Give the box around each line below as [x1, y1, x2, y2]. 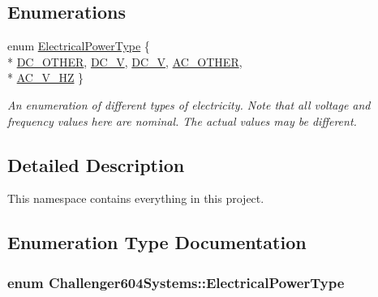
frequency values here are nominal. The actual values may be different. [7, 112, 357, 129]
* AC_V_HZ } [7, 69, 84, 86]
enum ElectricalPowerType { [7, 37, 150, 54]
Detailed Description [7, 152, 185, 177]
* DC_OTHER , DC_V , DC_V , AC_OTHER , [7, 53, 243, 70]
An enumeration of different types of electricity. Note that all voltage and [7, 96, 371, 113]
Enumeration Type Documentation [7, 230, 307, 255]
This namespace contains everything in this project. [7, 190, 264, 207]
